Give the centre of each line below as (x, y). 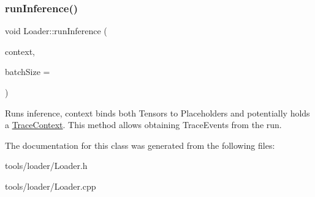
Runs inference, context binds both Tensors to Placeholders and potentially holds (157, 113)
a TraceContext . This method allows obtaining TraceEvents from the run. (143, 125)
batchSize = (28, 72)
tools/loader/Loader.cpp (51, 186)
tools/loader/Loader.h (46, 166)
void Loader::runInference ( (56, 31)
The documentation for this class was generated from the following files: (140, 145)
